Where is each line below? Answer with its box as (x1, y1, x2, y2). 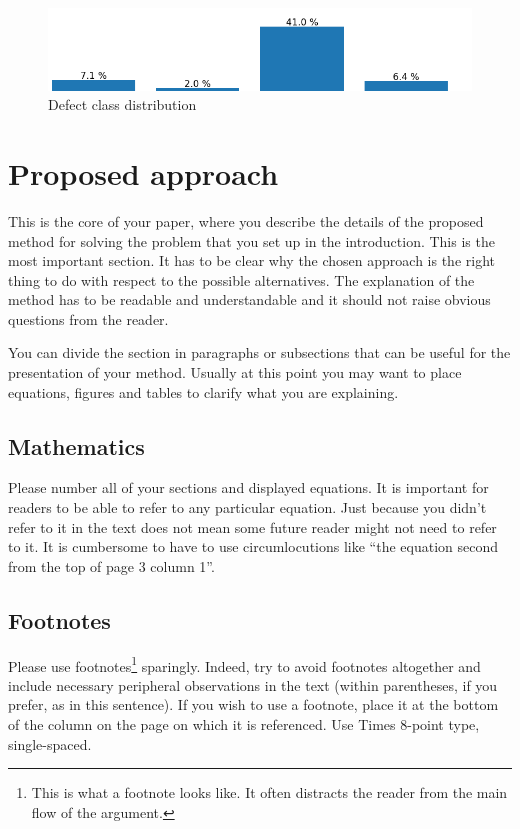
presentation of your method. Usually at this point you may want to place (8, 362, 462, 383)
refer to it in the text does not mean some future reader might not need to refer (8, 516, 497, 537)
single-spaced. (8, 733, 92, 754)
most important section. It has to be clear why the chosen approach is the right (8, 250, 496, 271)
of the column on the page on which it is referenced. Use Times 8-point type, (8, 714, 480, 735)
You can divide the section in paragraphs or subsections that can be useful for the (8, 342, 511, 363)
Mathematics (8, 430, 145, 461)
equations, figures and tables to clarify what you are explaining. (8, 381, 399, 402)
